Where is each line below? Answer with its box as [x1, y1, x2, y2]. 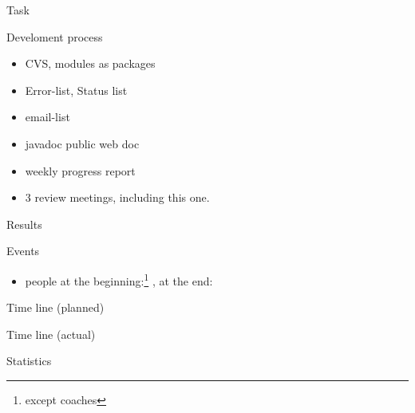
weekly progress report [25, 162, 136, 179]
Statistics [6, 352, 52, 369]
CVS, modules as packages [25, 55, 156, 72]
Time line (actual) [6, 325, 96, 342]
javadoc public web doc [25, 135, 140, 151]
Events [6, 242, 40, 259]
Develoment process [6, 28, 103, 45]
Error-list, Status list [25, 81, 128, 98]
